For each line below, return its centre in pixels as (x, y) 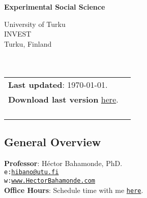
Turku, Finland (28, 43)
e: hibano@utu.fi (32, 172)
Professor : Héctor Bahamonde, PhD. (63, 163)
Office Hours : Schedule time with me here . (74, 190)
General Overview (53, 141)
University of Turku (35, 24)
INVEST (18, 34)
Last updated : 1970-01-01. (58, 84)
